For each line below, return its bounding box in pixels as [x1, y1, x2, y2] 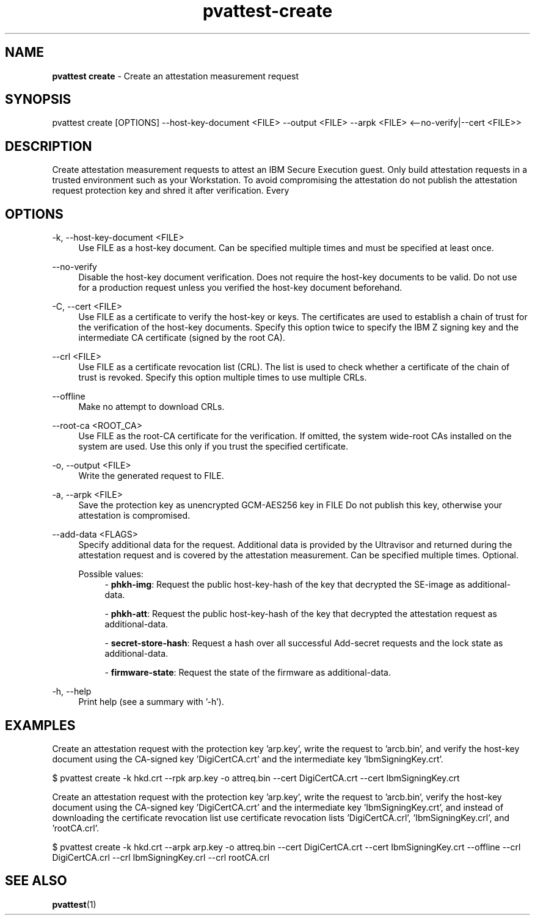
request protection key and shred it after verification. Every [52, 185, 289, 196]
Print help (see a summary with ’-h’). [78, 696, 224, 707]
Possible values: [78, 569, 144, 580]
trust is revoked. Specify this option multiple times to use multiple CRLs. [78, 372, 367, 383]
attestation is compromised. [78, 510, 191, 521]
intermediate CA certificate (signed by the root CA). [78, 332, 285, 343]
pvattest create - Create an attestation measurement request [52, 70, 299, 81]
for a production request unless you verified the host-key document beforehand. [78, 282, 402, 293]
